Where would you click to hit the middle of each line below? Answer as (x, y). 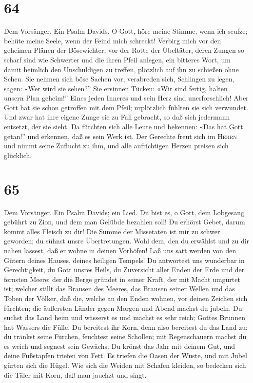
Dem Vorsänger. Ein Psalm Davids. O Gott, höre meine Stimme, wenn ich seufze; (126, 31)
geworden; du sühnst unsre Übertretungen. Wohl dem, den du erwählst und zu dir (127, 241)
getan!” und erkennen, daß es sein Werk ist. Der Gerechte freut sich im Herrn (120, 136)
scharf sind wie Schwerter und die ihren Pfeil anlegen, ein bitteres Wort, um (117, 59)
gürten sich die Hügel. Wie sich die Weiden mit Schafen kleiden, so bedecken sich (125, 365)
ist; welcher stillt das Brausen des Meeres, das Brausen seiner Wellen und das (119, 289)
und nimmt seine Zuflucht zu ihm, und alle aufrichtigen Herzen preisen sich (116, 146)
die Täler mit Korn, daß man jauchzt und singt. (75, 374)
